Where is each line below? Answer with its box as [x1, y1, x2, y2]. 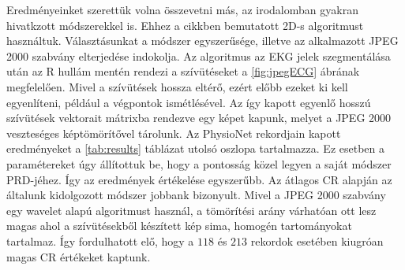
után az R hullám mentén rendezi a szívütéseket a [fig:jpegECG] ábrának [6, 63, 360, 80]
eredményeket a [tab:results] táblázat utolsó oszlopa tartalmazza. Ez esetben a [6, 140, 384, 157]
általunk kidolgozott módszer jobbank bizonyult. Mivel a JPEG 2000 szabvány [6, 187, 386, 203]
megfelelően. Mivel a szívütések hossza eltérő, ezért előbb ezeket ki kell [6, 78, 348, 94]
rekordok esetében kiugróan [250, 232, 384, 249]
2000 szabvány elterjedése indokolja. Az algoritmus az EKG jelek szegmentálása [6, 47, 391, 64]
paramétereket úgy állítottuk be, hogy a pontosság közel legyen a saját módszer [6, 155, 392, 172]
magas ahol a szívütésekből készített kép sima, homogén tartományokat [6, 217, 352, 234]
